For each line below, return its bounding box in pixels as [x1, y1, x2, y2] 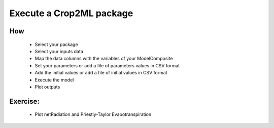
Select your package [35, 41, 78, 48]
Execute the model [35, 76, 74, 83]
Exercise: [9, 97, 40, 106]
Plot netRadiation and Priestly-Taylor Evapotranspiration [35, 111, 152, 117]
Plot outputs [35, 83, 60, 90]
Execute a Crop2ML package [9, 8, 133, 19]
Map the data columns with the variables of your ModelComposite [35, 56, 173, 62]
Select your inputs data [35, 48, 83, 54]
